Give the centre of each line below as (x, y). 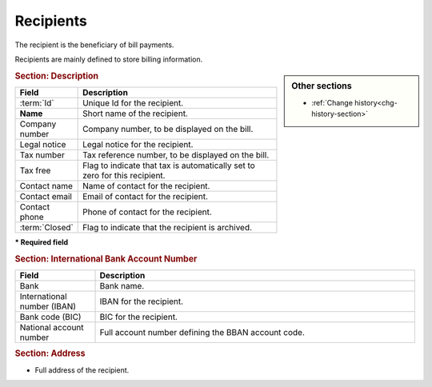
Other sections (322, 86)
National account (52, 328)
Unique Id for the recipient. (133, 102)
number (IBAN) (48, 306)
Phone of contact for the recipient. (147, 212)
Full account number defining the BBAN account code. (202, 333)
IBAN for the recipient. (142, 301)
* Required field (42, 242)
